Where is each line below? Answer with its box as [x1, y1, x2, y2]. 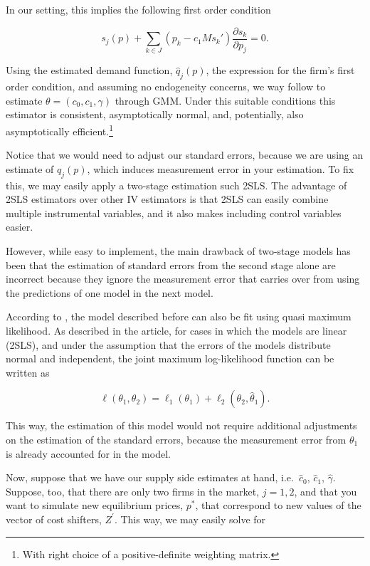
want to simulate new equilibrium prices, [6, 498, 184, 513]
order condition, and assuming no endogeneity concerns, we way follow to [6, 79, 326, 94]
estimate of [6, 161, 54, 176]
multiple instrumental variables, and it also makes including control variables [6, 205, 342, 220]
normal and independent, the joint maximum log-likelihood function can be [6, 351, 334, 366]
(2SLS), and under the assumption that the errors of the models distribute [6, 337, 331, 352]
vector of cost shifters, [6, 511, 102, 526]
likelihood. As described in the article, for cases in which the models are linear [6, 323, 347, 338]
